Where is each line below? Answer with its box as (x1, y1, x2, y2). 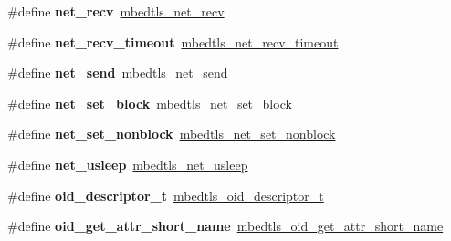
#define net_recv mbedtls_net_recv (7, 2, 225, 20)
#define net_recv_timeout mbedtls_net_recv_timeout (7, 32, 339, 51)
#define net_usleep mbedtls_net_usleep (7, 154, 248, 173)
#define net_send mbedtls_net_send (7, 63, 228, 82)
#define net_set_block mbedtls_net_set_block (7, 93, 292, 112)
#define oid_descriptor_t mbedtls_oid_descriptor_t (7, 185, 324, 204)
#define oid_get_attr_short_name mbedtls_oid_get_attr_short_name (7, 216, 444, 236)
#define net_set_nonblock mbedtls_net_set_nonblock (7, 124, 336, 143)
